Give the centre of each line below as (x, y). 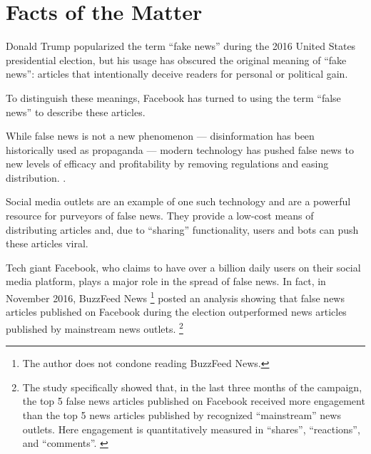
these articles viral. (47, 243)
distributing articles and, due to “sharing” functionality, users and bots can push (182, 229)
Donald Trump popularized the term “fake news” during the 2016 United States (181, 46)
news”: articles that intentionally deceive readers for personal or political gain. (177, 74)
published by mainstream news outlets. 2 (95, 327)
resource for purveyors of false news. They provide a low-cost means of (160, 216)
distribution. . (36, 177)
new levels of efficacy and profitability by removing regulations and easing (167, 164)
